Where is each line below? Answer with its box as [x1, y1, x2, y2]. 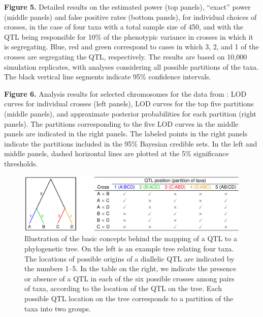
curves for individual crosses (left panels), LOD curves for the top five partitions [4, 98, 254, 109]
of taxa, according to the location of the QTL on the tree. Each [24, 283, 222, 294]
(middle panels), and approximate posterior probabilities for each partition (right [4, 108, 256, 119]
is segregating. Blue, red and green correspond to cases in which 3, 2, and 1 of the [4, 41, 259, 52]
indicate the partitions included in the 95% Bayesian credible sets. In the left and [4, 138, 257, 149]
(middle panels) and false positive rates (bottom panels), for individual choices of [4, 11, 257, 22]
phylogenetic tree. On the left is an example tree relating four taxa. [24, 243, 234, 253]
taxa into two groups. [24, 303, 91, 313]
